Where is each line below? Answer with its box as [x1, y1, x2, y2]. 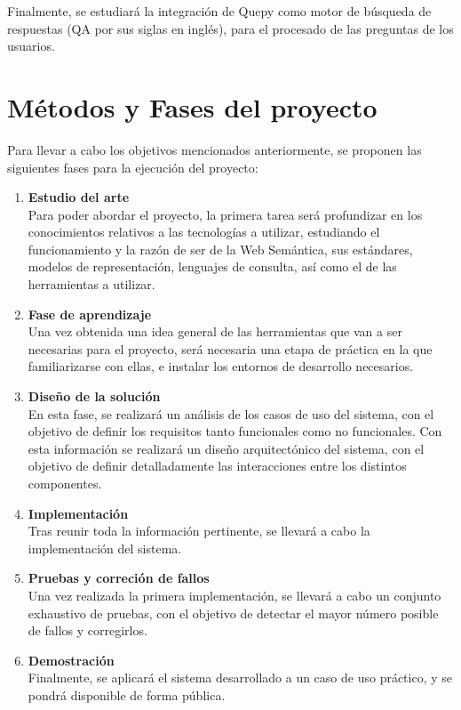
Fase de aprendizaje [28, 304, 152, 323]
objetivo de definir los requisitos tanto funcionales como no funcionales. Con [28, 422, 442, 440]
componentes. [28, 474, 102, 492]
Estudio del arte [28, 188, 130, 206]
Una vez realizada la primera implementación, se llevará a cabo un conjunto [28, 585, 441, 604]
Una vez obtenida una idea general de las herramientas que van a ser [28, 322, 402, 341]
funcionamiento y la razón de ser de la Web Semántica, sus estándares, [28, 239, 413, 258]
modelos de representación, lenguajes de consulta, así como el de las [28, 257, 397, 276]
